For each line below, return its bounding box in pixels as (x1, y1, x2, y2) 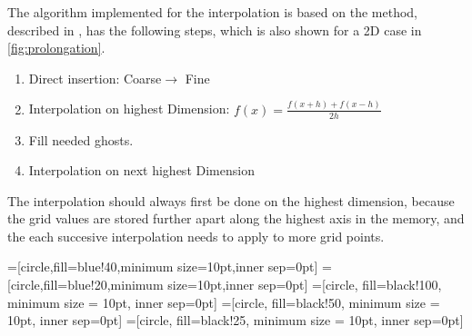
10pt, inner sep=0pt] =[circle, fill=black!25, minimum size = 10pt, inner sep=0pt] (7, 311, 464, 330)
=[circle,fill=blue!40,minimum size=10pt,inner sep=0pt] (7, 257, 318, 276)
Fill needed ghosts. (28, 130, 134, 149)
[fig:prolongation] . (7, 38, 105, 57)
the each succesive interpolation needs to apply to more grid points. (7, 226, 385, 245)
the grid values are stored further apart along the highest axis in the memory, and (7, 209, 465, 228)
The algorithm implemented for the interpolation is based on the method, (7, 3, 418, 21)
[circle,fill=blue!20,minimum (7, 275, 164, 294)
